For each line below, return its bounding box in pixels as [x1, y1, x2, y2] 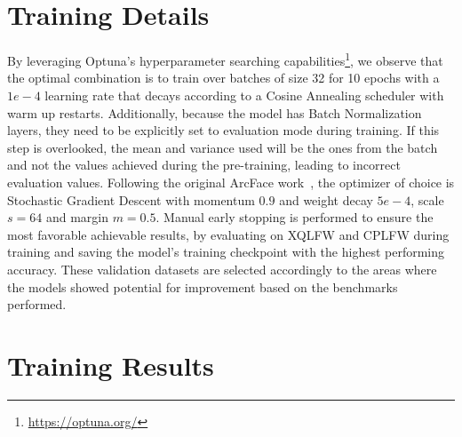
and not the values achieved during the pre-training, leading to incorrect [7, 155, 401, 174]
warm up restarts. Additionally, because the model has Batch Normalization [7, 103, 422, 122]
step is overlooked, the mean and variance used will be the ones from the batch [7, 138, 438, 156]
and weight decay [279, 190, 373, 209]
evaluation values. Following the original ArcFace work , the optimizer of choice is [7, 172, 455, 191]
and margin [45, 208, 108, 226]
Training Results [7, 346, 214, 383]
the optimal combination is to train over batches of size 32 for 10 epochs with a [7, 68, 440, 87]
